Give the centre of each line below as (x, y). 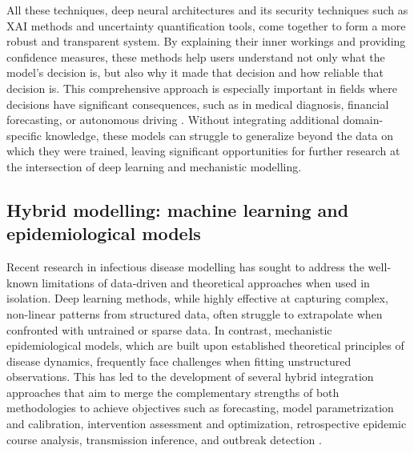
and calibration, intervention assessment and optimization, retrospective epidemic (207, 424)
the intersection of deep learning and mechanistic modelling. (154, 166)
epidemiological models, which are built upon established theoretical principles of (205, 345)
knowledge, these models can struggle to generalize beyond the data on (219, 135)
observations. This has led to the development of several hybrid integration (190, 377)
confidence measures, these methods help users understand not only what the (196, 56)
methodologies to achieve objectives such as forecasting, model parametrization (200, 408)
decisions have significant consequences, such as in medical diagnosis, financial (198, 104)
